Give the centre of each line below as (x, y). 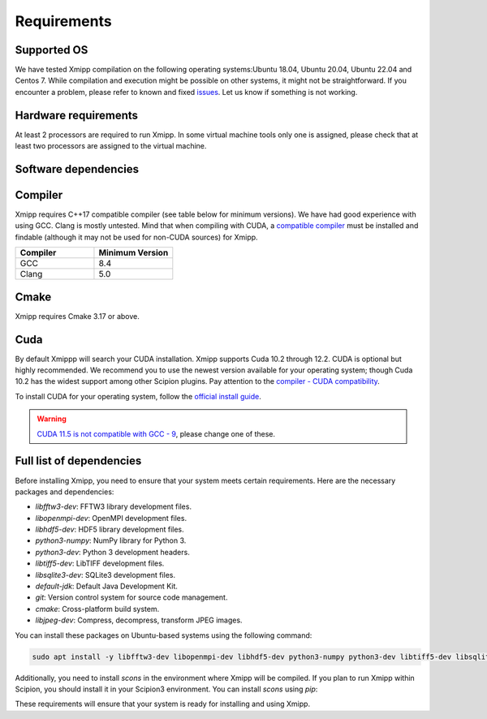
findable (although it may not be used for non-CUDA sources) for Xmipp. (137, 237)
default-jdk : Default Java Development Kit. (107, 586)
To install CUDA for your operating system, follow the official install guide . (138, 396)
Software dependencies (77, 169)
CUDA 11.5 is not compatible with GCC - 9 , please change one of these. (156, 433)
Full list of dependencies (78, 461)
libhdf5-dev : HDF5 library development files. (110, 530)
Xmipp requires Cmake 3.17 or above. (77, 316)
